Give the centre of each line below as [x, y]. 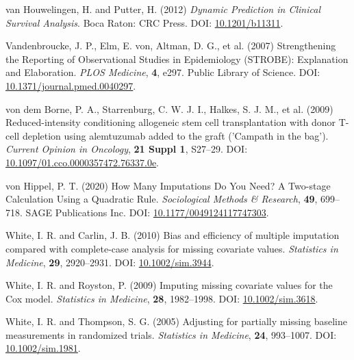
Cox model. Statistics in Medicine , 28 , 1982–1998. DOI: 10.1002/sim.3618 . [162, 298]
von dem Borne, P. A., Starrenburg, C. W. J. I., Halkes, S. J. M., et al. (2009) [169, 108]
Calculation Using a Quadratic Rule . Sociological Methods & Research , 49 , [162, 199]
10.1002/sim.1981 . [43, 348]
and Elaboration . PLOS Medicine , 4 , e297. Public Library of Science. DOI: [163, 72]
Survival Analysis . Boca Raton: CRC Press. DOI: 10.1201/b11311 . [144, 22]
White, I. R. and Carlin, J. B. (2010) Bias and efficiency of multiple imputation [173, 235]
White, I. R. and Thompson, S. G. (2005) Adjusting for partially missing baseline [176, 321]
